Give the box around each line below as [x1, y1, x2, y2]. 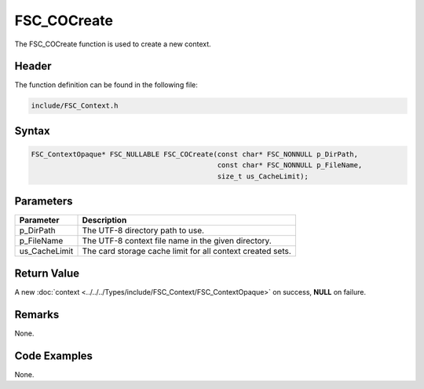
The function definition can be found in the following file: [14, 80, 198, 90]
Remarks [14, 307, 60, 321]
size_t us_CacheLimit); [217, 171, 309, 181]
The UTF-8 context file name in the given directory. [82, 236, 272, 247]
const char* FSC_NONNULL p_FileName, [217, 161, 363, 170]
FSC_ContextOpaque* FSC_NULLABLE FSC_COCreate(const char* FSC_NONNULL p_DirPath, [31, 150, 359, 159]
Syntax [14, 124, 50, 138]
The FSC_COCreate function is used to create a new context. [14, 39, 211, 49]
